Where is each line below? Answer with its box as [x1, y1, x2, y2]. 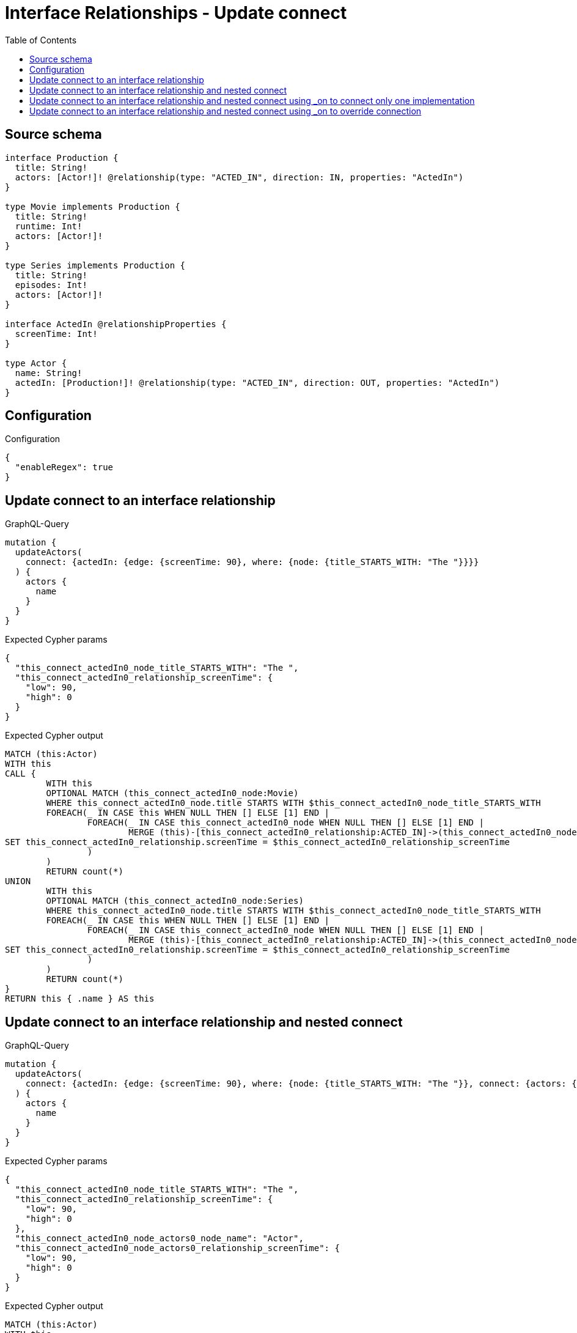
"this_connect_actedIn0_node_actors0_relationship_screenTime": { [15, 1243, 340, 1254]
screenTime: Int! [15, 328, 98, 339]
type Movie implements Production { [5, 201, 180, 212]
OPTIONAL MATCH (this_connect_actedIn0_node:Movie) [46, 788, 299, 799]
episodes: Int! [15, 279, 87, 290]
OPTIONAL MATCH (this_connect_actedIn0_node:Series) [46, 896, 304, 906]
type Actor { [5, 358, 67, 368]
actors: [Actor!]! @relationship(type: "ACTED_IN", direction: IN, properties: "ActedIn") [15, 172, 464, 182]
